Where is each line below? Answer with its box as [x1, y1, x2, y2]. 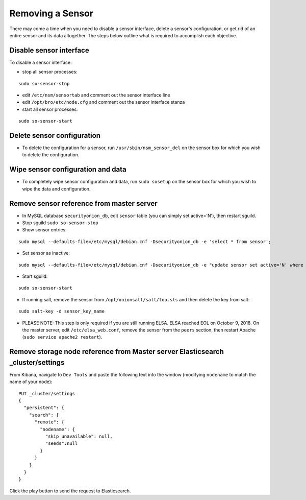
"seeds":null [45, 441, 78, 446]
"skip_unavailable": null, [45, 434, 113, 439]
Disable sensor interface [9, 46, 89, 55]
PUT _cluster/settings [18, 391, 75, 396]
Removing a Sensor [9, 8, 94, 19]
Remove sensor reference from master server [9, 199, 158, 208]
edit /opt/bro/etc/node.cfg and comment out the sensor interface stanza [22, 99, 185, 105]
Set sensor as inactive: [22, 250, 70, 256]
